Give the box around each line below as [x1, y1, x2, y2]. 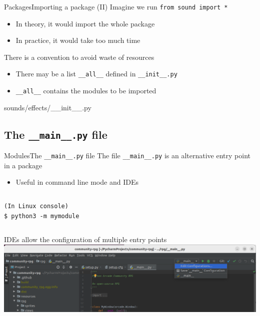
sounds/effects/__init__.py [4, 102, 91, 112]
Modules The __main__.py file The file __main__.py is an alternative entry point [4, 150, 250, 161]
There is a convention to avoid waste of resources [4, 51, 154, 62]
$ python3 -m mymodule [4, 212, 79, 220]
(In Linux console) [4, 202, 68, 210]
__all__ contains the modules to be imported [15, 85, 156, 96]
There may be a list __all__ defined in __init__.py [15, 68, 177, 79]
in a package [4, 160, 42, 170]
